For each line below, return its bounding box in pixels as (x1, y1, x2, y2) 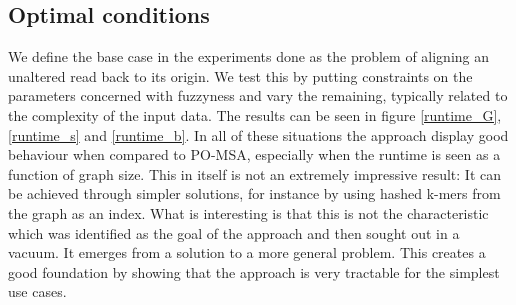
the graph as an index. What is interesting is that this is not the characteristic (8, 202, 489, 223)
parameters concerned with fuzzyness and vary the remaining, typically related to (8, 85, 508, 106)
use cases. (8, 281, 67, 302)
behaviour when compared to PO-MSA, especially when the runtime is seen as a (8, 144, 501, 165)
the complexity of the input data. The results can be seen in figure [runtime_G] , (8, 104, 502, 125)
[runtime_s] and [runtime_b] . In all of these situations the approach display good (8, 124, 509, 145)
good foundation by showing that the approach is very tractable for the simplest (8, 261, 500, 282)
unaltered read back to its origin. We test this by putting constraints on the (8, 65, 473, 86)
